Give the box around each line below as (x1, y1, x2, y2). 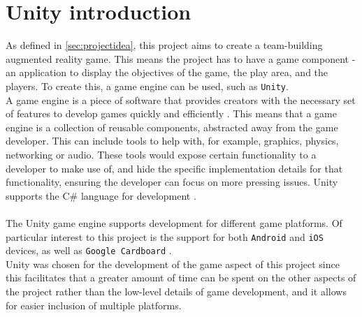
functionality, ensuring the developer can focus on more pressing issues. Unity (6, 175, 338, 189)
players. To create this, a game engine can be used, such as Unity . (6, 78, 289, 93)
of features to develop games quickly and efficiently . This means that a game (6, 106, 337, 121)
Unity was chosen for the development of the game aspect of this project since (6, 256, 340, 271)
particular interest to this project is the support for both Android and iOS (6, 229, 324, 244)
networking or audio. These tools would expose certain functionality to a (6, 147, 317, 161)
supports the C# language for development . (6, 188, 196, 202)
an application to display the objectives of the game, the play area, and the (6, 65, 328, 80)
